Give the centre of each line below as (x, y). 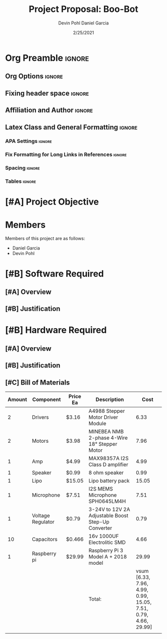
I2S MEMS (101, 489)
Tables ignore (21, 181)
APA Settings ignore (29, 141)
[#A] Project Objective (52, 202)
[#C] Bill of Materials (38, 382)
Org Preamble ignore (47, 58)
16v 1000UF (104, 536)
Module (97, 423)
